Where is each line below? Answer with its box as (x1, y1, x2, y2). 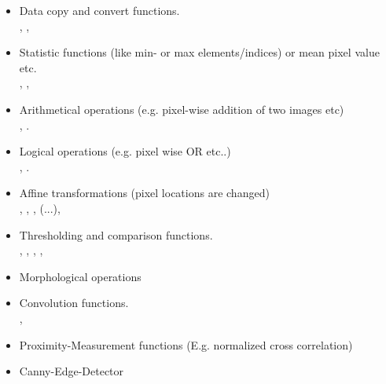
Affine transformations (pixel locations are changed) (19, 185, 270, 201)
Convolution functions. (19, 294, 129, 311)
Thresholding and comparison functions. (19, 226, 213, 243)
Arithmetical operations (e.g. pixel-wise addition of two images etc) (19, 101, 344, 117)
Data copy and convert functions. (19, 2, 180, 18)
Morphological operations (19, 268, 142, 284)
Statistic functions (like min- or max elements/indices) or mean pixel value (19, 44, 380, 60)
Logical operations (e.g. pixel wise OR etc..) (19, 143, 231, 159)
